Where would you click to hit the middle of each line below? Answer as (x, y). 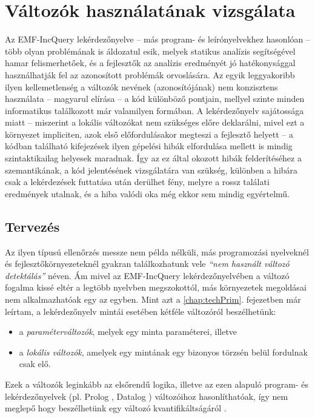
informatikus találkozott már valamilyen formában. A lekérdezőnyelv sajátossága (154, 110)
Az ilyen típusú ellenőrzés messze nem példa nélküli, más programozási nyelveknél (157, 251)
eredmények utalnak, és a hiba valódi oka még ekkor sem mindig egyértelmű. (148, 193)
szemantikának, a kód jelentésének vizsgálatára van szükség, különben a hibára (151, 170)
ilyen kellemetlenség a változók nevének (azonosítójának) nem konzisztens (141, 86)
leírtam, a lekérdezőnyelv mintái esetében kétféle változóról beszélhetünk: (141, 311)
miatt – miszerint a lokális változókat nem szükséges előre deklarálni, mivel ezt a (155, 122)
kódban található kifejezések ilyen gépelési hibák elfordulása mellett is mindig (149, 146)
